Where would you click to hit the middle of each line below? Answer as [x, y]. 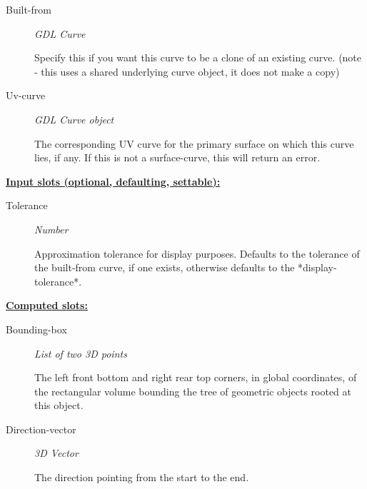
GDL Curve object [74, 119]
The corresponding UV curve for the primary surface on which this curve [194, 143]
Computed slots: [47, 305]
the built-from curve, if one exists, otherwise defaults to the [165, 267]
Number [51, 229]
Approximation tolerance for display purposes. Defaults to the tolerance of [197, 253]
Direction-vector [41, 429]
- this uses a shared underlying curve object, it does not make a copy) [187, 71]
